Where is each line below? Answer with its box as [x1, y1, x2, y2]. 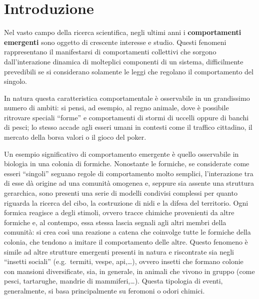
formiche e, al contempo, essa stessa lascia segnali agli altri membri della [4, 217, 226, 227]
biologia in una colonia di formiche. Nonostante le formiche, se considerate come [4, 158, 249, 169]
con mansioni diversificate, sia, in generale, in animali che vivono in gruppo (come [4, 266, 255, 276]
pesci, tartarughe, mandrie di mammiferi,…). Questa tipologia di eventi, [4, 276, 223, 286]
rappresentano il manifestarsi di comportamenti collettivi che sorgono [4, 46, 216, 57]
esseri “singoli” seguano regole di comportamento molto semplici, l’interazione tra [4, 168, 253, 178]
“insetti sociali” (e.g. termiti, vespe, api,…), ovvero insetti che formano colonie [4, 256, 243, 267]
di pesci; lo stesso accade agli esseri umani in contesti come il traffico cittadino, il [4, 122, 252, 132]
